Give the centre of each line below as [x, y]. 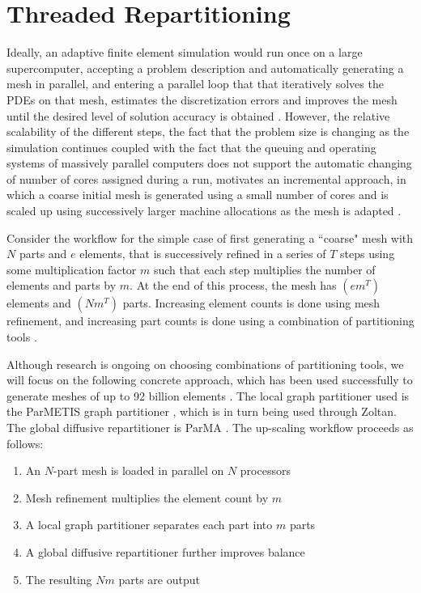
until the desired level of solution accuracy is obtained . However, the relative [198, 115]
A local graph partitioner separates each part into [149, 525]
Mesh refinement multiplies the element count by [147, 497]
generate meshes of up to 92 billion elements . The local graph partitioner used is [208, 395]
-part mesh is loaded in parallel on [139, 470]
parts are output [159, 579]
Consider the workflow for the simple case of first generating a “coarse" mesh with [210, 237]
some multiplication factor [72, 269]
